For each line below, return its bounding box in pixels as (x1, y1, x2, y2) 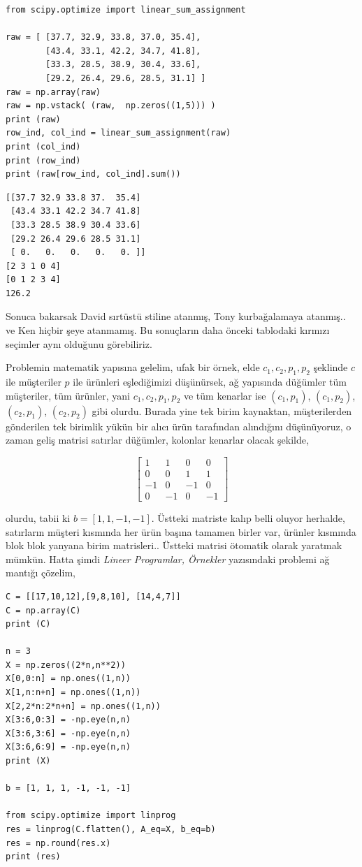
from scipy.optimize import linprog (6, 810, 176, 821)
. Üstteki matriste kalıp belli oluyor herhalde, (151, 510, 345, 525)
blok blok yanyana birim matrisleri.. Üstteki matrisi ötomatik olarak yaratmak (6, 538, 342, 553)
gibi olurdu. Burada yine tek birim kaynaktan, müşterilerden (92, 403, 352, 418)
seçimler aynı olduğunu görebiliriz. (6, 336, 152, 351)
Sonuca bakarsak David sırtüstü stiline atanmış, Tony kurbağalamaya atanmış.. (6, 309, 346, 323)
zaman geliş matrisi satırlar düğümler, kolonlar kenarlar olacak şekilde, (6, 432, 309, 447)
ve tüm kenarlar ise (183, 388, 266, 402)
